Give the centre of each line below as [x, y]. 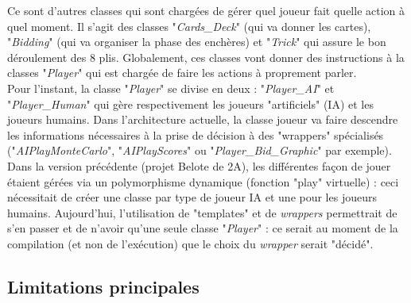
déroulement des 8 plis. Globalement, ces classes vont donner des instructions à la [206, 57]
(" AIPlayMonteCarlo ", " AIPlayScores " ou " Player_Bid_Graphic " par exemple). [200, 150]
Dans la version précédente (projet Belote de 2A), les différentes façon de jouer [199, 165]
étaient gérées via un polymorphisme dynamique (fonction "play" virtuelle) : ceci [203, 181]
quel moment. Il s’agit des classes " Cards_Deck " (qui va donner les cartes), [189, 26]
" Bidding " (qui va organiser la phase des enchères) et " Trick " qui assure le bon [197, 42]
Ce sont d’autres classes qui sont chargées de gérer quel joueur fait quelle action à [206, 10]
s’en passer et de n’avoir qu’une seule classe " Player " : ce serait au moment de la [203, 228]
